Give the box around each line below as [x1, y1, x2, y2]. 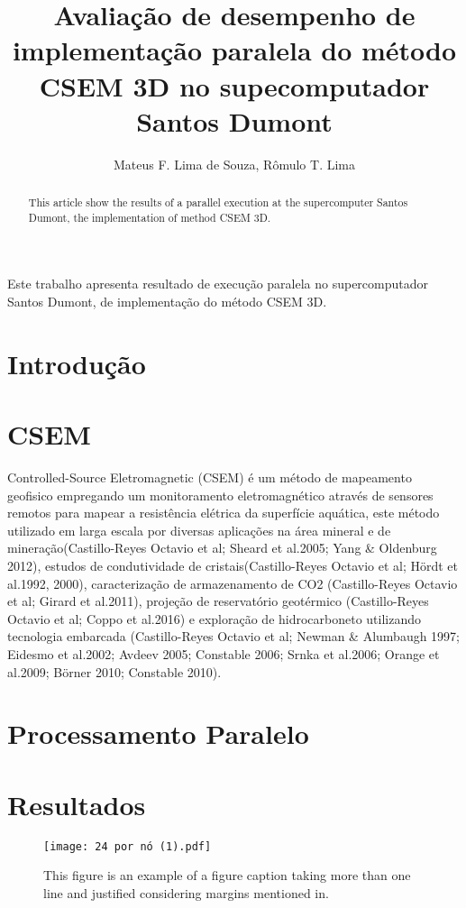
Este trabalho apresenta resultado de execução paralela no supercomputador [7, 274, 429, 293]
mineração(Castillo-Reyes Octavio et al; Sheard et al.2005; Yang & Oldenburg [7, 538, 437, 557]
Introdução [7, 344, 146, 381]
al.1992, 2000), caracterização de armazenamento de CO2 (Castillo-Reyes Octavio [7, 573, 458, 592]
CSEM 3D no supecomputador [39, 67, 430, 104]
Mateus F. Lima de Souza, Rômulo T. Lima [113, 154, 355, 173]
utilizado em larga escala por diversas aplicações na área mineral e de [7, 520, 391, 539]
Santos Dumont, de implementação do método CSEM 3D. [7, 291, 327, 310]
